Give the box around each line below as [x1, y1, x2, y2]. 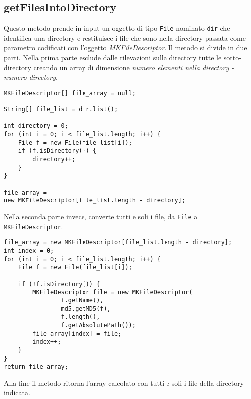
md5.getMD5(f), [61, 305, 111, 312]
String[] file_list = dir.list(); [4, 106, 118, 113]
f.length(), [61, 313, 100, 321]
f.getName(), [61, 297, 104, 304]
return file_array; [4, 363, 68, 371]
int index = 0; [4, 247, 54, 254]
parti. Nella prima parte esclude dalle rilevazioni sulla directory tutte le [4, 52, 222, 63]
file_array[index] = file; [32, 330, 122, 337]
